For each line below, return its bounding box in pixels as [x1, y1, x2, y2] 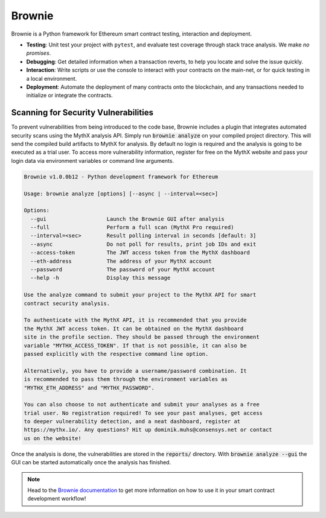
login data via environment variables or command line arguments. [11, 157, 174, 164]
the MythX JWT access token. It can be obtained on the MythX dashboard [24, 325, 244, 332]
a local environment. [26, 75, 77, 82]
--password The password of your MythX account [30, 266, 216, 273]
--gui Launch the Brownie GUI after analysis [30, 215, 225, 223]
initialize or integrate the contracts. [26, 92, 113, 99]
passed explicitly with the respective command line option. [24, 350, 209, 357]
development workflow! [27, 495, 86, 502]
